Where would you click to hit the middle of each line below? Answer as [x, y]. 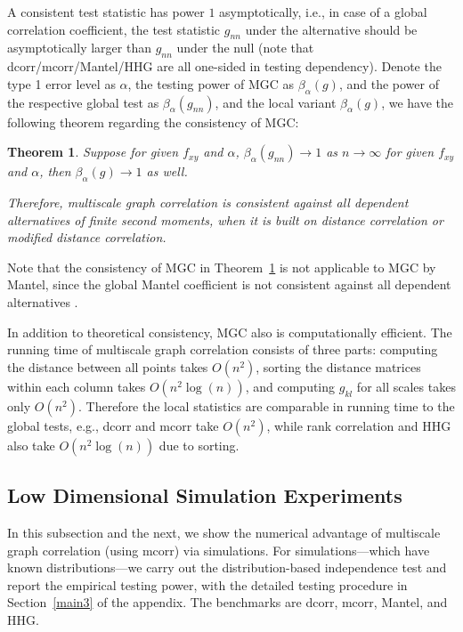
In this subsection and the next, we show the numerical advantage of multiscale [224, 532]
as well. [167, 171]
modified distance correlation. [87, 237]
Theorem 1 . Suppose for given [93, 152]
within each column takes [77, 386]
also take [31, 445]
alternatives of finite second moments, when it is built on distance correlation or [225, 219]
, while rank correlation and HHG [359, 425]
